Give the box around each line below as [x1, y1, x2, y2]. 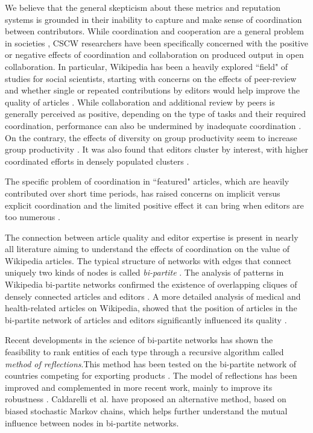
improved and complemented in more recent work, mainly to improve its [5, 381, 273, 393]
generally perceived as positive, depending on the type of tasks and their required [5, 107, 306, 120]
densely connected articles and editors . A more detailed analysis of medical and [5, 289, 301, 302]
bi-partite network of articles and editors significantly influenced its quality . [5, 313, 287, 326]
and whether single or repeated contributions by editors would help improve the [5, 84, 300, 96]
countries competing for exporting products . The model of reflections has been [5, 369, 297, 382]
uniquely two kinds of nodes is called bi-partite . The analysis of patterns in [5, 266, 284, 279]
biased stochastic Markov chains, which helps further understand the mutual [5, 405, 288, 417]
